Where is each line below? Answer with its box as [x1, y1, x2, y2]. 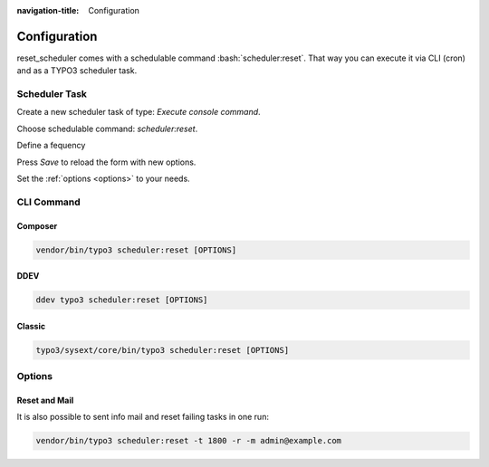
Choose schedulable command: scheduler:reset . [16, 123, 198, 134]
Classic [16, 320, 45, 331]
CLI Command [16, 195, 81, 208]
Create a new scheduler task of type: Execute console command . [16, 107, 262, 118]
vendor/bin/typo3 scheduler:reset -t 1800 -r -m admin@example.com [35, 435, 342, 446]
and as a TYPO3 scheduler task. [16, 65, 138, 76]
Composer [16, 220, 58, 231]
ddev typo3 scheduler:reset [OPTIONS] [35, 295, 208, 305]
